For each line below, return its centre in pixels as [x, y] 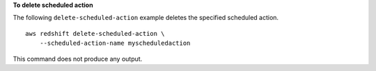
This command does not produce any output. [78, 59]
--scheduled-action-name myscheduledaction [115, 43]
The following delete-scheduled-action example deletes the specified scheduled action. [146, 18]
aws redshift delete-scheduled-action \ [95, 33]
